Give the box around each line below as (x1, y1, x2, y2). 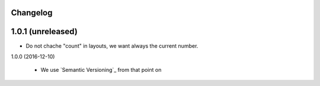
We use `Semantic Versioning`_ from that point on (40, 67, 162, 74)
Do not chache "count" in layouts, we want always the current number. (25, 42, 199, 49)
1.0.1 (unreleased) (11, 27, 78, 37)
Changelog (11, 8, 53, 18)
